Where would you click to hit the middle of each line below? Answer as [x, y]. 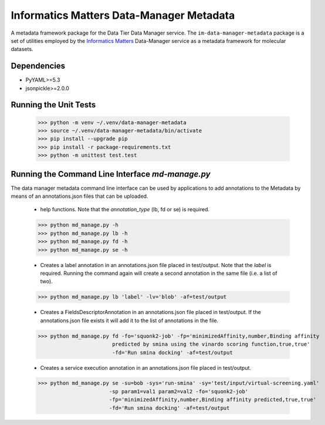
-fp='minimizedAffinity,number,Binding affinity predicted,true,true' [213, 400]
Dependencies [38, 66]
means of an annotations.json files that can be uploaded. [79, 196]
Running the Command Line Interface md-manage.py [111, 174]
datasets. [22, 49]
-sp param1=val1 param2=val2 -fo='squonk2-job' [179, 391]
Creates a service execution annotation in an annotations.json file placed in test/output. [146, 367]
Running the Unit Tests [53, 105]
